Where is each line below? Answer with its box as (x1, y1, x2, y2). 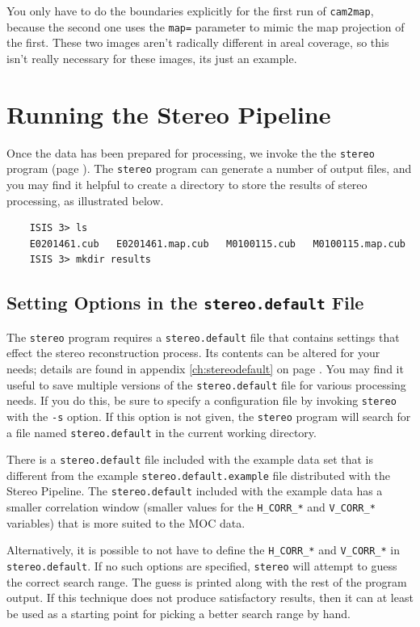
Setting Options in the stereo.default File (6, 290, 364, 315)
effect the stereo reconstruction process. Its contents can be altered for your (6, 344, 380, 361)
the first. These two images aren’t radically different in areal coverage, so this (6, 34, 389, 51)
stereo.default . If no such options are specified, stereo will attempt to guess (6, 558, 397, 574)
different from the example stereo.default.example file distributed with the (6, 466, 391, 483)
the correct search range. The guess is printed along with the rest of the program (6, 573, 407, 590)
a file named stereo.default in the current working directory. (6, 423, 317, 440)
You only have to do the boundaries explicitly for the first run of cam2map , (6, 2, 374, 19)
